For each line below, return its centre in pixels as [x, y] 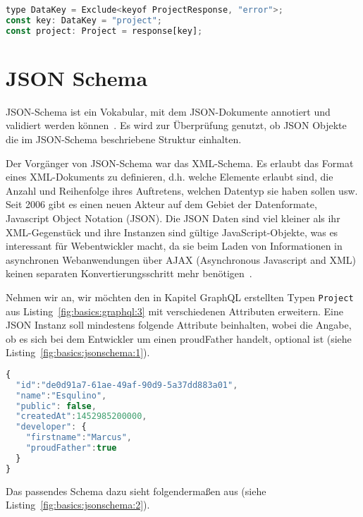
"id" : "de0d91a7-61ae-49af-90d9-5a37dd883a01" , [127, 385]
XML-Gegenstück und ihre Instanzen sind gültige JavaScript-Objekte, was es [172, 232]
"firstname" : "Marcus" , [79, 438]
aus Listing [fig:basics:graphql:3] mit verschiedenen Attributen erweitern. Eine [174, 311]
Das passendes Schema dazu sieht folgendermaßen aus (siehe [136, 491]
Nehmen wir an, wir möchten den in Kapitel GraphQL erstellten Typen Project [180, 297]
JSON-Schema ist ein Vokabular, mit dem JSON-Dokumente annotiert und [168, 111]
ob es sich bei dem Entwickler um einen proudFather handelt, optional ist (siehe [179, 338]
